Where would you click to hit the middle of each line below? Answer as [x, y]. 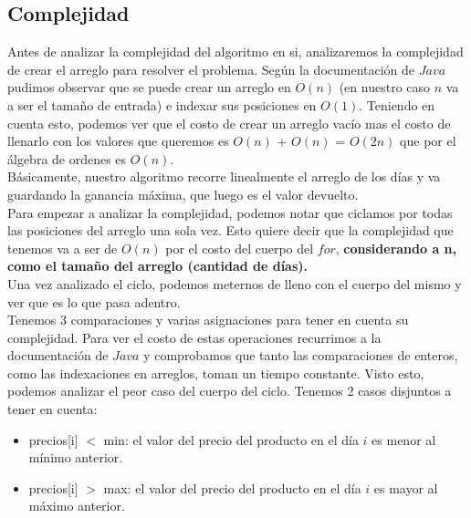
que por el [428, 141]
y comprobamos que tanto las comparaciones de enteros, [301, 355]
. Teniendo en [397, 104]
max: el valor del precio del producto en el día [232, 487]
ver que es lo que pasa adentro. [94, 301]
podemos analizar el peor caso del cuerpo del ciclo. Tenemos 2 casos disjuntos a [230, 391]
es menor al [404, 439]
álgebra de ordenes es [67, 158]
